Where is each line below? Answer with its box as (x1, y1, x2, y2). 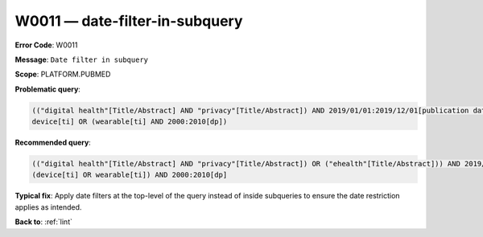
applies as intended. (14, 202, 82, 212)
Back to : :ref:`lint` (14, 217, 72, 227)
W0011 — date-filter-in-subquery (14, 12, 243, 30)
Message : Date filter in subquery (14, 55, 149, 64)
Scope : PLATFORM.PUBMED (14, 69, 111, 80)
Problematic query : (14, 84, 80, 94)
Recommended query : (14, 137, 92, 148)
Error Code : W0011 (14, 40, 78, 50)
